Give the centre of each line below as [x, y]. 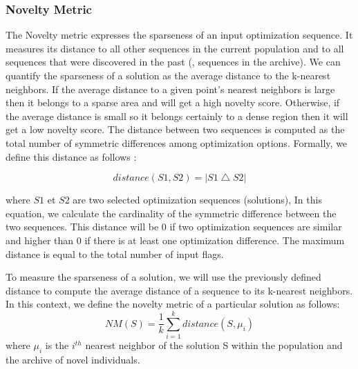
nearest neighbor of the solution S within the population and [214, 345]
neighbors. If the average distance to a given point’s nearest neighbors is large [170, 89]
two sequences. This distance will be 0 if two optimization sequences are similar [174, 227]
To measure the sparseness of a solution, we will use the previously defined [163, 277]
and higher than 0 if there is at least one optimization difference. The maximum [175, 240]
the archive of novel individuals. [73, 359]
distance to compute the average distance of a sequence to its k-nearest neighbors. [179, 290]
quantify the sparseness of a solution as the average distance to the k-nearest [168, 75]
